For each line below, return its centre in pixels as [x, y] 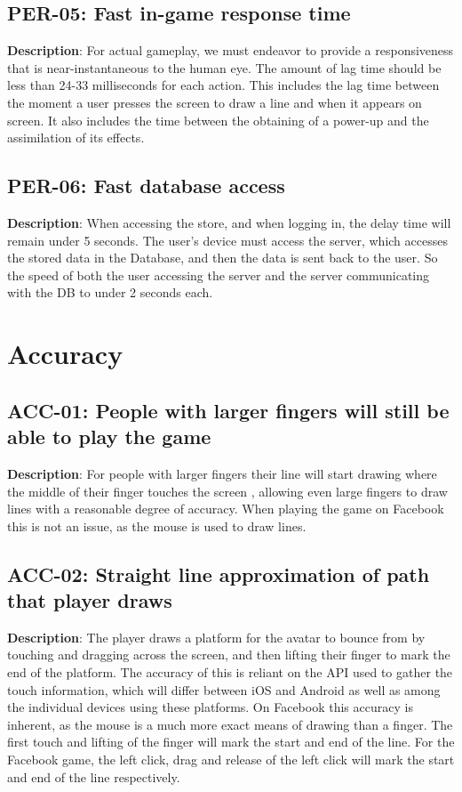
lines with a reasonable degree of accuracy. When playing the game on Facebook [226, 509]
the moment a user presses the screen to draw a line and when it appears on [215, 102]
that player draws [90, 600]
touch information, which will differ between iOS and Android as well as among [224, 689]
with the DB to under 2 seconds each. [110, 292]
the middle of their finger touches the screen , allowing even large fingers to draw [227, 491]
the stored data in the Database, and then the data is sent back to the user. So [223, 258]
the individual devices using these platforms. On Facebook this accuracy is [210, 707]
